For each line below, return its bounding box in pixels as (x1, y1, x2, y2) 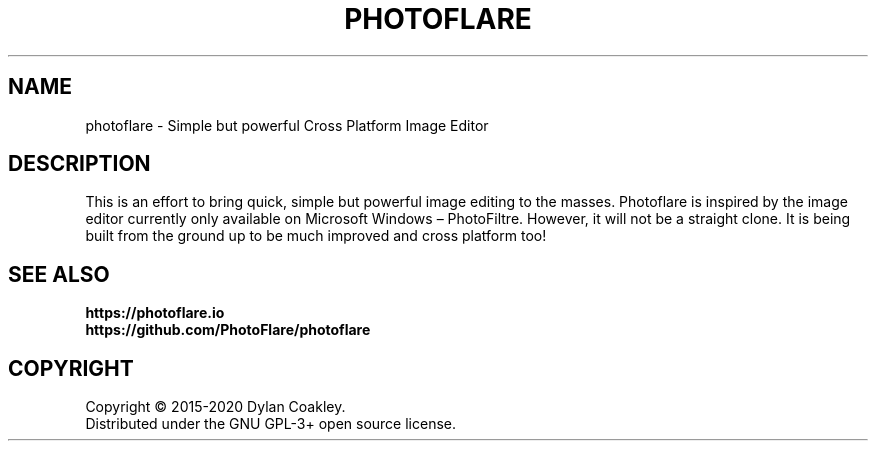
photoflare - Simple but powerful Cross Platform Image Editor (85, 116, 489, 134)
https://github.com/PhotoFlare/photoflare (85, 321, 371, 339)
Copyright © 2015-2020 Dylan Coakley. (85, 398, 346, 416)
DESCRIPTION (8, 151, 151, 177)
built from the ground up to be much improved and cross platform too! (85, 227, 547, 245)
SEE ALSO (8, 261, 110, 287)
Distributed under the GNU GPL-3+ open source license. (85, 415, 456, 433)
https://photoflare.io (85, 304, 225, 322)
